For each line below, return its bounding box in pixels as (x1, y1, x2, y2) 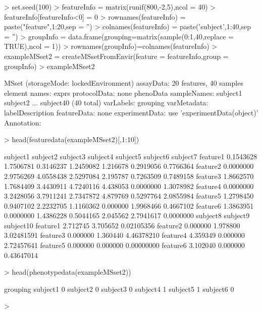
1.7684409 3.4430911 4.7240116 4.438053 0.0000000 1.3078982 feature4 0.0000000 (4, 180, 254, 191)
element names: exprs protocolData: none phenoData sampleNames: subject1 (4, 87, 242, 98)
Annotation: (4, 117, 41, 128)
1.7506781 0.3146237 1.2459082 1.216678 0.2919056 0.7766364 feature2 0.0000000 (4, 161, 254, 171)
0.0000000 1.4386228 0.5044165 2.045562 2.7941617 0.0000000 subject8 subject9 (4, 210, 250, 221)
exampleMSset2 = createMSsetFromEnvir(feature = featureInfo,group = (4, 50, 229, 61)
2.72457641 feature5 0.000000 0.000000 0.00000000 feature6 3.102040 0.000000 (4, 240, 245, 251)
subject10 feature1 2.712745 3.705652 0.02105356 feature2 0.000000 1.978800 (4, 220, 240, 230)
